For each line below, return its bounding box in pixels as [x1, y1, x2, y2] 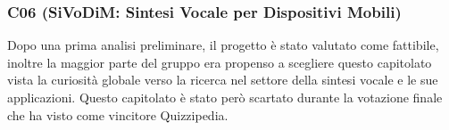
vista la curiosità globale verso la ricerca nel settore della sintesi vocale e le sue [7, 70, 438, 89]
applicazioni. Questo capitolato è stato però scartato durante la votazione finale [7, 88, 443, 106]
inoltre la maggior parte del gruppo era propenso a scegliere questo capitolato [7, 53, 432, 71]
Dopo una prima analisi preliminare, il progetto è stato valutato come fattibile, [7, 36, 439, 54]
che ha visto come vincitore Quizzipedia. [7, 105, 229, 124]
